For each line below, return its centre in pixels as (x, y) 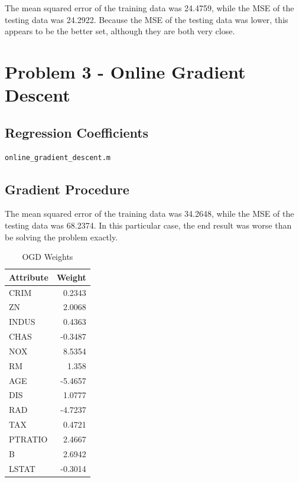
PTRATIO (28, 439)
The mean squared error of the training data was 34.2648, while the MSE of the (149, 214)
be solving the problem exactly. (61, 237)
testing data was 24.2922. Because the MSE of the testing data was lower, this (147, 19)
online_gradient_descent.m (58, 157)
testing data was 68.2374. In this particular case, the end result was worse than (148, 225)
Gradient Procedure (67, 189)
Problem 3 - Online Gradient (125, 71)
